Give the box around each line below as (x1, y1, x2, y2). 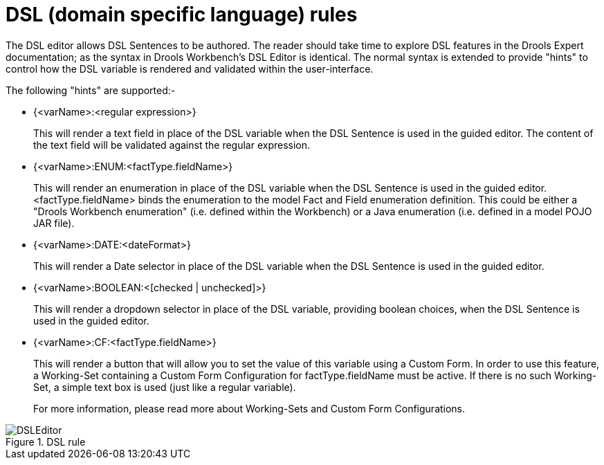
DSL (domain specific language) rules (6, 3, 358, 26)
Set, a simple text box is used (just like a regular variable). (33, 381, 296, 393)
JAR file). (33, 217, 75, 229)
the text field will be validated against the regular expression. (33, 138, 311, 151)
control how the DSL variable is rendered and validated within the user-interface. (6, 62, 374, 75)
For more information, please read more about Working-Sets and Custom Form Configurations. (33, 402, 466, 414)
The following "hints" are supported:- (6, 84, 176, 96)
